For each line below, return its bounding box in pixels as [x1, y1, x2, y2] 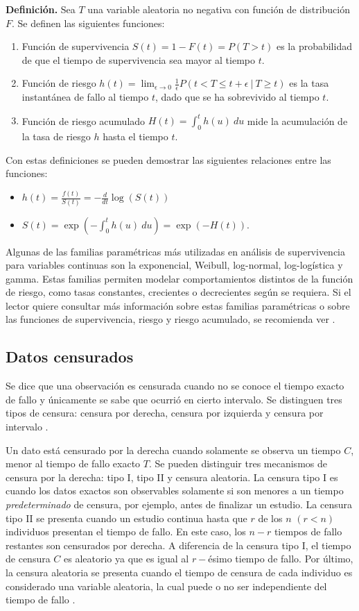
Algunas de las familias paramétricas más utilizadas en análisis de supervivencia [6, 244, 346, 258]
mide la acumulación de [247, 113, 348, 128]
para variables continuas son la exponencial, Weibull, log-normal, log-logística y [6, 258, 343, 272]
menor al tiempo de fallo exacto [6, 456, 141, 471]
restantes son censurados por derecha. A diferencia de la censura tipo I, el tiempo [6, 537, 351, 552]
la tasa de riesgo [21, 129, 91, 144]
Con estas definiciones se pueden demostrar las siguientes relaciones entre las [6, 152, 331, 167]
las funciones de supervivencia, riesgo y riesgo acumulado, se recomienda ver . [6, 312, 335, 326]
